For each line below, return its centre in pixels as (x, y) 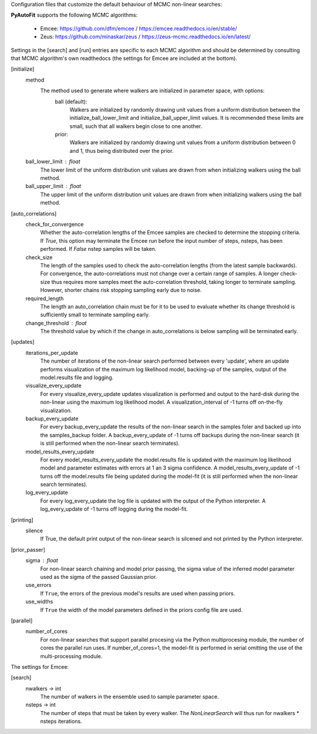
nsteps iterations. (61, 721)
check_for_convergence (55, 224)
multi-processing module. (71, 656)
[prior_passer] (28, 549)
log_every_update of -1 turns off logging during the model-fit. (114, 509)
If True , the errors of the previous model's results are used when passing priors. (138, 593)
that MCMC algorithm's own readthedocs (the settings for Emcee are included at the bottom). (124, 58)
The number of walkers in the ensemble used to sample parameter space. (130, 697)
